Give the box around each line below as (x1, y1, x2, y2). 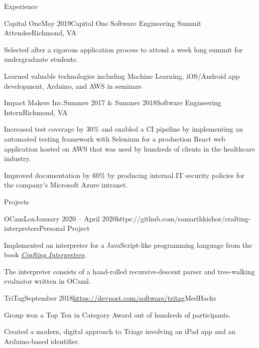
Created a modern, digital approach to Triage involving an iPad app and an (4, 326, 236, 337)
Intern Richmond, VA (4, 107, 68, 117)
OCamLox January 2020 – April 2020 (4, 213, 116, 223)
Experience (4, 1, 38, 11)
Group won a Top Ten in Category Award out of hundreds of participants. (4, 309, 231, 320)
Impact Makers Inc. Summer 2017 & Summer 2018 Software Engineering (4, 97, 222, 108)
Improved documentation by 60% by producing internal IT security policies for (4, 170, 245, 180)
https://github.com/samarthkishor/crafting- (116, 213, 251, 223)
